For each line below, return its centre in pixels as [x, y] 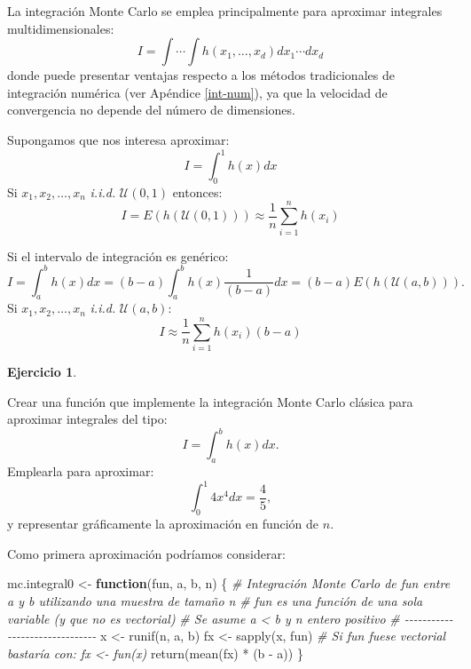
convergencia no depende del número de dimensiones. [151, 110]
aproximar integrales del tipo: [87, 419]
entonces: [197, 191]
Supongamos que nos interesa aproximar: [118, 139]
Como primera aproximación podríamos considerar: [146, 553]
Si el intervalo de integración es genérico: [118, 255]
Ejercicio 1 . [42, 372]
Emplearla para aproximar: [81, 471]
